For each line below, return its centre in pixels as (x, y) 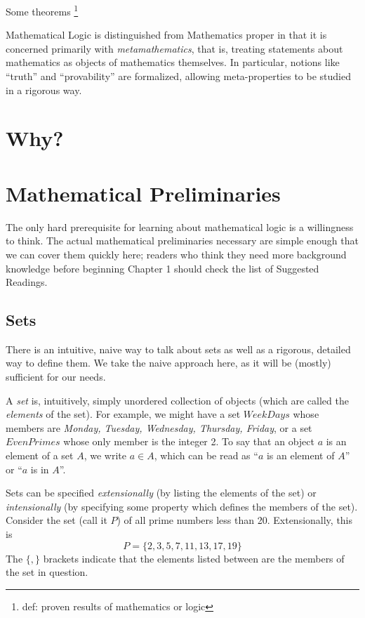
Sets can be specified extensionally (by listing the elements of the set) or (161, 493)
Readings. (27, 282)
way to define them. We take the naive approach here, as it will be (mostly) (168, 363)
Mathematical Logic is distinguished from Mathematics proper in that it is (166, 35)
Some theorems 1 (42, 10)
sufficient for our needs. (56, 377)
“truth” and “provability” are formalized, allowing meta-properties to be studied (178, 76)
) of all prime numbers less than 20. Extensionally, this (235, 520)
